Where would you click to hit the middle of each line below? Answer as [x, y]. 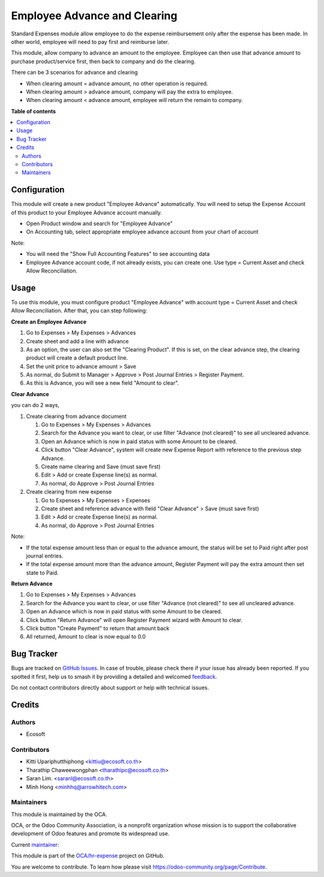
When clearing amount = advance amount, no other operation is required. [117, 83]
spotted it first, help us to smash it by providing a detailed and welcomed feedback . [114, 677]
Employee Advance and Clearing [94, 16]
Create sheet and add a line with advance [77, 341]
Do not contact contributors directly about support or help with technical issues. [110, 688]
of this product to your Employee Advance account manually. [86, 212]
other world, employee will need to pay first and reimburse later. [90, 41]
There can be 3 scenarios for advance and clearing [74, 73]
